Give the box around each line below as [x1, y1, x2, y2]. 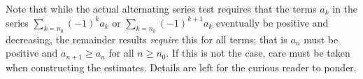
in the [332, 1, 358, 15]
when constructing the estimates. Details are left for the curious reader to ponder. [6, 59, 357, 74]
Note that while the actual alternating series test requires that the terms [6, 1, 317, 15]
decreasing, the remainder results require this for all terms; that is [6, 31, 287, 46]
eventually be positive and [215, 15, 329, 29]
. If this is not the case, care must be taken [166, 45, 350, 60]
